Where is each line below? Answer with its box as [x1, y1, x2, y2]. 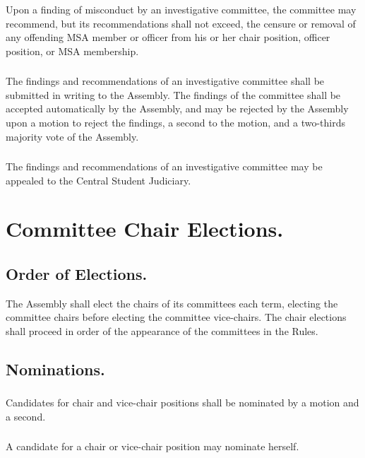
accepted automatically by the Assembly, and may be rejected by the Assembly [6, 101, 349, 116]
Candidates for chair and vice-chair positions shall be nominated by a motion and [6, 395, 359, 410]
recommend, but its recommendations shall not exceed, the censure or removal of [6, 16, 356, 30]
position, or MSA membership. [6, 43, 139, 58]
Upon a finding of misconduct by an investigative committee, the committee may [6, 1, 357, 16]
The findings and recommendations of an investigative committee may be [6, 159, 323, 174]
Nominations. [6, 358, 105, 380]
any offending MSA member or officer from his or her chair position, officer [6, 30, 330, 45]
